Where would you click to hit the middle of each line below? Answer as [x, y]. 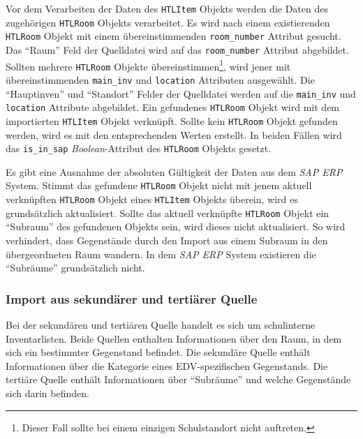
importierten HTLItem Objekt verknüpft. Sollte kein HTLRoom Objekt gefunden [172, 120]
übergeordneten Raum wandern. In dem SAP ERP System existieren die [161, 254]
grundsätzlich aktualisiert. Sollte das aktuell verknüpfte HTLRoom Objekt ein [168, 213]
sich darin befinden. [47, 393]
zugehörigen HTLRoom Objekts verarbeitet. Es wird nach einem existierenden [168, 22]
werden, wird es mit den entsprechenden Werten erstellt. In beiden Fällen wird [174, 134]
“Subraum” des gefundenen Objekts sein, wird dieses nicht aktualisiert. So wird [176, 226]
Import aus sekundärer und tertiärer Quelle [132, 298]
